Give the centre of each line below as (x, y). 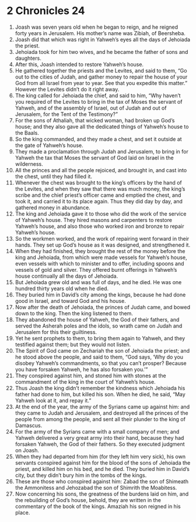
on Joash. (27, 450)
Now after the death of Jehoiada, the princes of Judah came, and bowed (102, 307)
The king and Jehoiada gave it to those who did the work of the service (101, 214)
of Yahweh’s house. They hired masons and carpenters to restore (94, 220)
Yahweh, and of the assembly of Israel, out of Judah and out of (91, 108)
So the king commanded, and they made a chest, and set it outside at (99, 139)
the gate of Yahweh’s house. (49, 145)
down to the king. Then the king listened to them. (74, 313)
